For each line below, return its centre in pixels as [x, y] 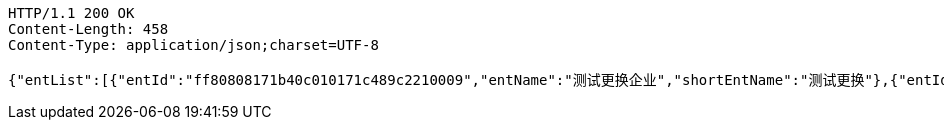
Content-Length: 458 [88, 29]
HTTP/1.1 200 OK [71, 13]
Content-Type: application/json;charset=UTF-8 [193, 45]
